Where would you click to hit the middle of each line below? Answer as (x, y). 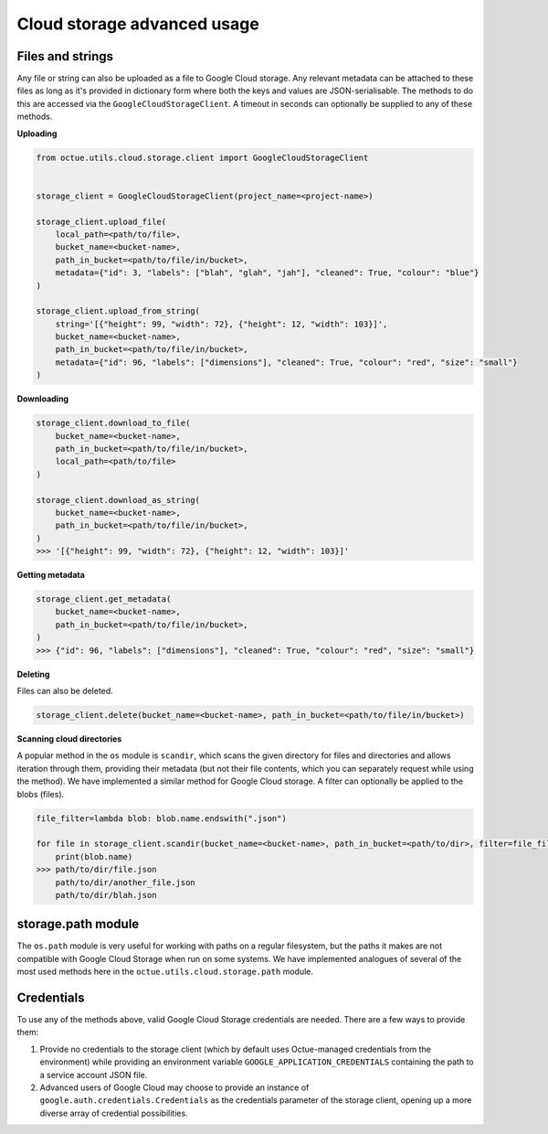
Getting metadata (51, 575)
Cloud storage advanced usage (138, 24)
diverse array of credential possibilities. (114, 1113)
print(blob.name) (94, 856)
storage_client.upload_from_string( (118, 311)
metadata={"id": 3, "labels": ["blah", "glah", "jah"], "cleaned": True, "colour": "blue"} (267, 273)
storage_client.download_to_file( (113, 423)
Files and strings (65, 56)
